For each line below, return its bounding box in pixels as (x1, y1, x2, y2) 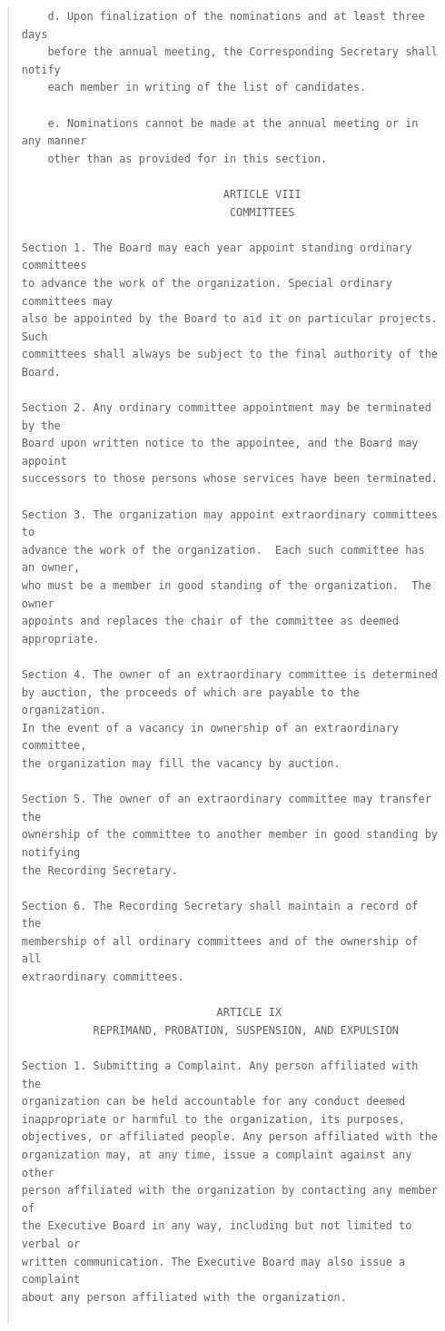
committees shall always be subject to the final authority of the (21, 348, 438, 361)
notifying (21, 845, 81, 859)
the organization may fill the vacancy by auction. (21, 756, 341, 770)
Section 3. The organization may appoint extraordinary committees (21, 508, 438, 521)
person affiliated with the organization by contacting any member (21, 1184, 438, 1198)
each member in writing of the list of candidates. (47, 81, 367, 94)
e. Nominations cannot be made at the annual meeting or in (47, 116, 419, 130)
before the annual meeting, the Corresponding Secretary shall (47, 45, 438, 59)
